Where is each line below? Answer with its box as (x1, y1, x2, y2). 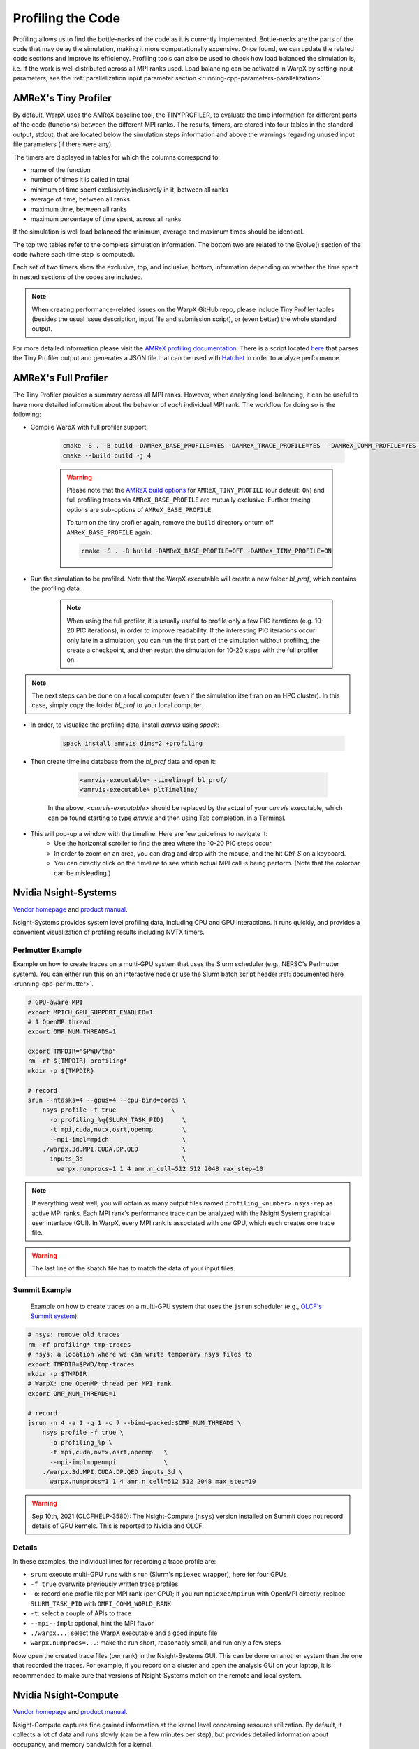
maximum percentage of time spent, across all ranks (30, 214, 182, 223)
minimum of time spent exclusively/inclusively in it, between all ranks (30, 185, 228, 194)
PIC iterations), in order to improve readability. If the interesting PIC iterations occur (75, 626, 316, 635)
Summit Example (13, 1284, 72, 1294)
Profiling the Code (13, 10, 121, 26)
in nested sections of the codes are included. (13, 273, 143, 281)
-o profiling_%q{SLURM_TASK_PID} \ (50, 1116, 186, 1124)
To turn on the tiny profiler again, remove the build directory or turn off (66, 518, 274, 527)
